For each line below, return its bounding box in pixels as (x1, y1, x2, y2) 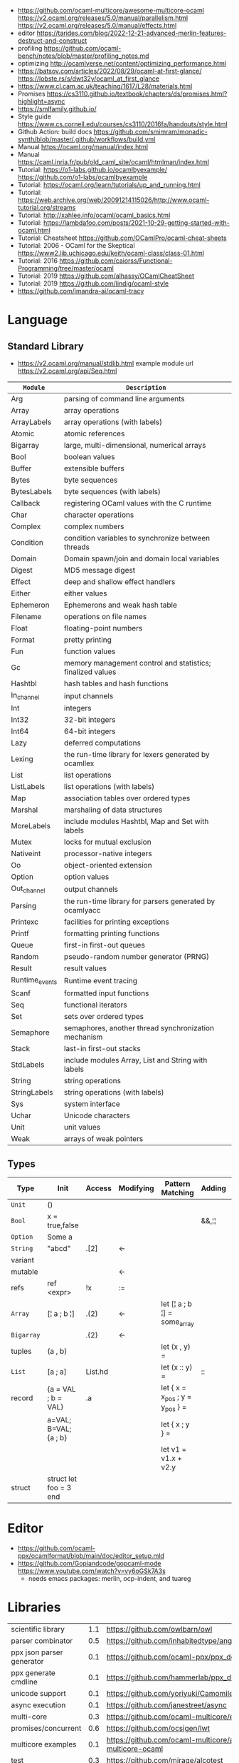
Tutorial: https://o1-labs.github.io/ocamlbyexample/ (17, 166, 168, 174)
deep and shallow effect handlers (63, 577, 176, 586)
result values (63, 963, 107, 973)
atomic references (63, 428, 125, 438)
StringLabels (11, 1087, 53, 1097)
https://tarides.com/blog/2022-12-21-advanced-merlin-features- (36, 29, 227, 37)
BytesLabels (11, 487, 53, 496)
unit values (63, 1122, 101, 1132)
